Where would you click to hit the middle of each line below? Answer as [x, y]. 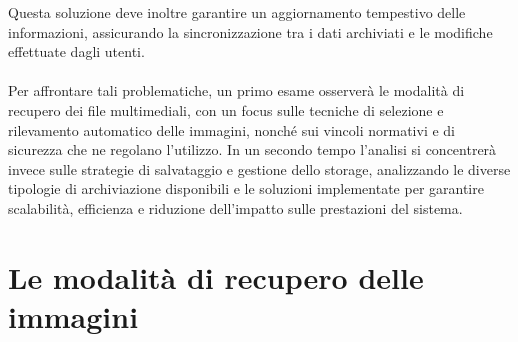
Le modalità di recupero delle [216, 276]
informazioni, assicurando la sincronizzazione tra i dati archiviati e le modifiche [250, 31]
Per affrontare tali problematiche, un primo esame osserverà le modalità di [236, 90]
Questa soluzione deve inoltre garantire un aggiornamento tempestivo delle [237, 12]
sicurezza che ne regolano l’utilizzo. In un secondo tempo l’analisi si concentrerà [252, 149]
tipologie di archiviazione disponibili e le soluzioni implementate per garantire [246, 188]
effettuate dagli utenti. [76, 51]
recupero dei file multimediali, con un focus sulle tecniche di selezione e [226, 109]
